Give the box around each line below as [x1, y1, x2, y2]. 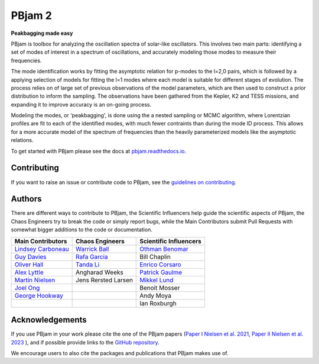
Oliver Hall [14, 260, 44, 269]
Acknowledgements [11, 315, 87, 325]
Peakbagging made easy [11, 30, 73, 37]
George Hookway [14, 291, 63, 299]
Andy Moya [139, 291, 171, 299]
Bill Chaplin [139, 252, 171, 260]
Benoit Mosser [139, 284, 180, 292]
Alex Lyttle [14, 268, 44, 276]
